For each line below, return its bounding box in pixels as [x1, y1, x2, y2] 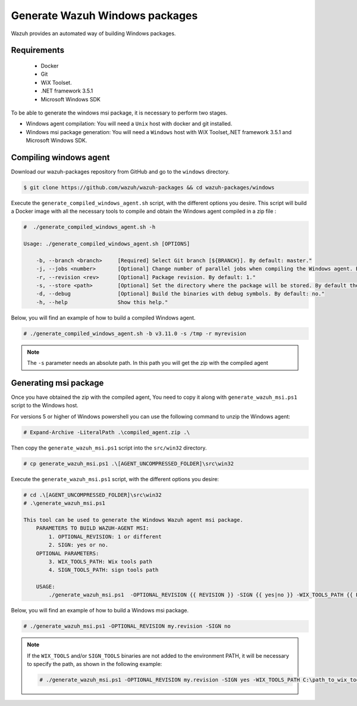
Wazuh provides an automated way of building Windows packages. [11, 30, 176, 37]
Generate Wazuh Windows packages [11, 9, 198, 22]
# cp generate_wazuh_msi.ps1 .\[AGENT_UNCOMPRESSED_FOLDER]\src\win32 [23, 460, 234, 467]
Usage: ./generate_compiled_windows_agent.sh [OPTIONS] [23, 240, 190, 247]
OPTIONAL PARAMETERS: [36, 550, 99, 557]
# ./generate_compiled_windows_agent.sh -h [23, 224, 156, 231]
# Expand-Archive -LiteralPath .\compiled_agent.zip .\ [23, 429, 190, 435]
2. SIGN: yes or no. [48, 541, 109, 549]
